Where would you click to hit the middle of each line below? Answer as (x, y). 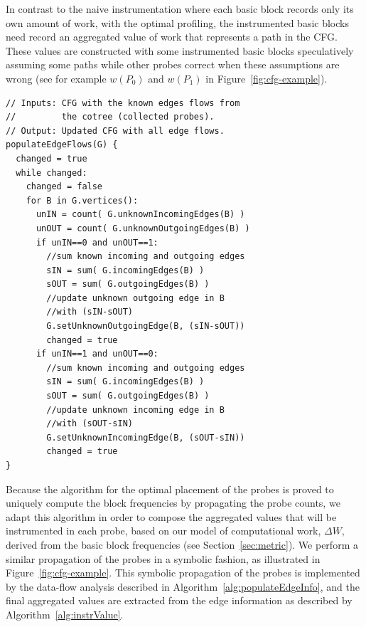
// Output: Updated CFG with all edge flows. (115, 131)
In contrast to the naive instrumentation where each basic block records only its (180, 9)
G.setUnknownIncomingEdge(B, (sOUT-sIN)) (146, 437)
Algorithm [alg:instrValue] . (65, 614)
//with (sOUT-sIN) (90, 424)
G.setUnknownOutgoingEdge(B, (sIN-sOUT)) (146, 326)
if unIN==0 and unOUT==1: (97, 242)
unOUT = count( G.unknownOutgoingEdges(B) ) (143, 228)
